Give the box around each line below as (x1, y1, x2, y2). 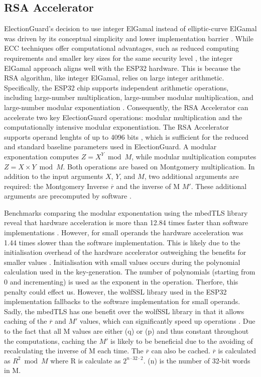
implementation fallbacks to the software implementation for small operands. (4, 296, 240, 307)
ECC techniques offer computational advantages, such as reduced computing (4, 43, 239, 53)
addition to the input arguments (4, 171, 103, 181)
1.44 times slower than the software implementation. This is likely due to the (4, 237, 240, 247)
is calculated (218, 345, 256, 356)
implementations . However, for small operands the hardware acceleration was (4, 227, 243, 238)
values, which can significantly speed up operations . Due (80, 316, 255, 326)
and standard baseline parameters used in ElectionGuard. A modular (4, 141, 217, 152)
